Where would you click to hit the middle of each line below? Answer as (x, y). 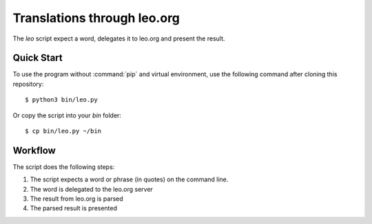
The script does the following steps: (64, 167)
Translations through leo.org (96, 18)
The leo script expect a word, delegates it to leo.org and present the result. (119, 38)
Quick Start (38, 58)
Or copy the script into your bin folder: (67, 115)
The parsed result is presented (73, 208)
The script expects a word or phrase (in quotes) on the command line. (129, 179)
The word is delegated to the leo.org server (91, 189)
